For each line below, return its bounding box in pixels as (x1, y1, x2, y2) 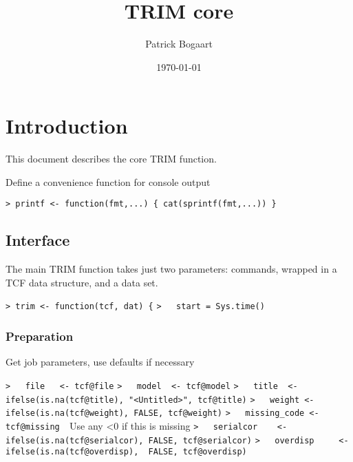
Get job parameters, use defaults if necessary (6, 355, 195, 369)
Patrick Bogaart (145, 36, 213, 51)
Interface (6, 229, 70, 251)
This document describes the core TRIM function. (6, 151, 217, 166)
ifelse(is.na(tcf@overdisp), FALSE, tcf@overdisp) (6, 447, 247, 457)
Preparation (6, 328, 74, 345)
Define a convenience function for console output (6, 174, 211, 189)
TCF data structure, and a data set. (6, 275, 158, 289)
